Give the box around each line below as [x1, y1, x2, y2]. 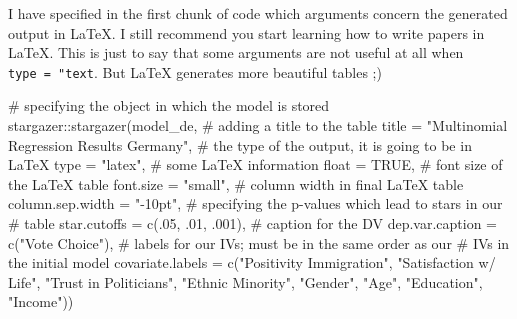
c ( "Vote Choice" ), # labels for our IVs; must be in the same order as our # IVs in [8, 232, 510, 253]
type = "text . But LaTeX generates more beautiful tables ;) [8, 61, 382, 82]
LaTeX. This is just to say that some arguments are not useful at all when [8, 42, 464, 63]
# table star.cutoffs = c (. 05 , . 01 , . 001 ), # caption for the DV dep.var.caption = [8, 213, 497, 233]
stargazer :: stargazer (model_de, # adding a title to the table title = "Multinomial [8, 115, 508, 136]
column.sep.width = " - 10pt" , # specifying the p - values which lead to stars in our [8, 193, 503, 214]
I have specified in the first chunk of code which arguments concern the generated [8, 3, 508, 23]
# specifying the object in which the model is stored [8, 95, 330, 116]
